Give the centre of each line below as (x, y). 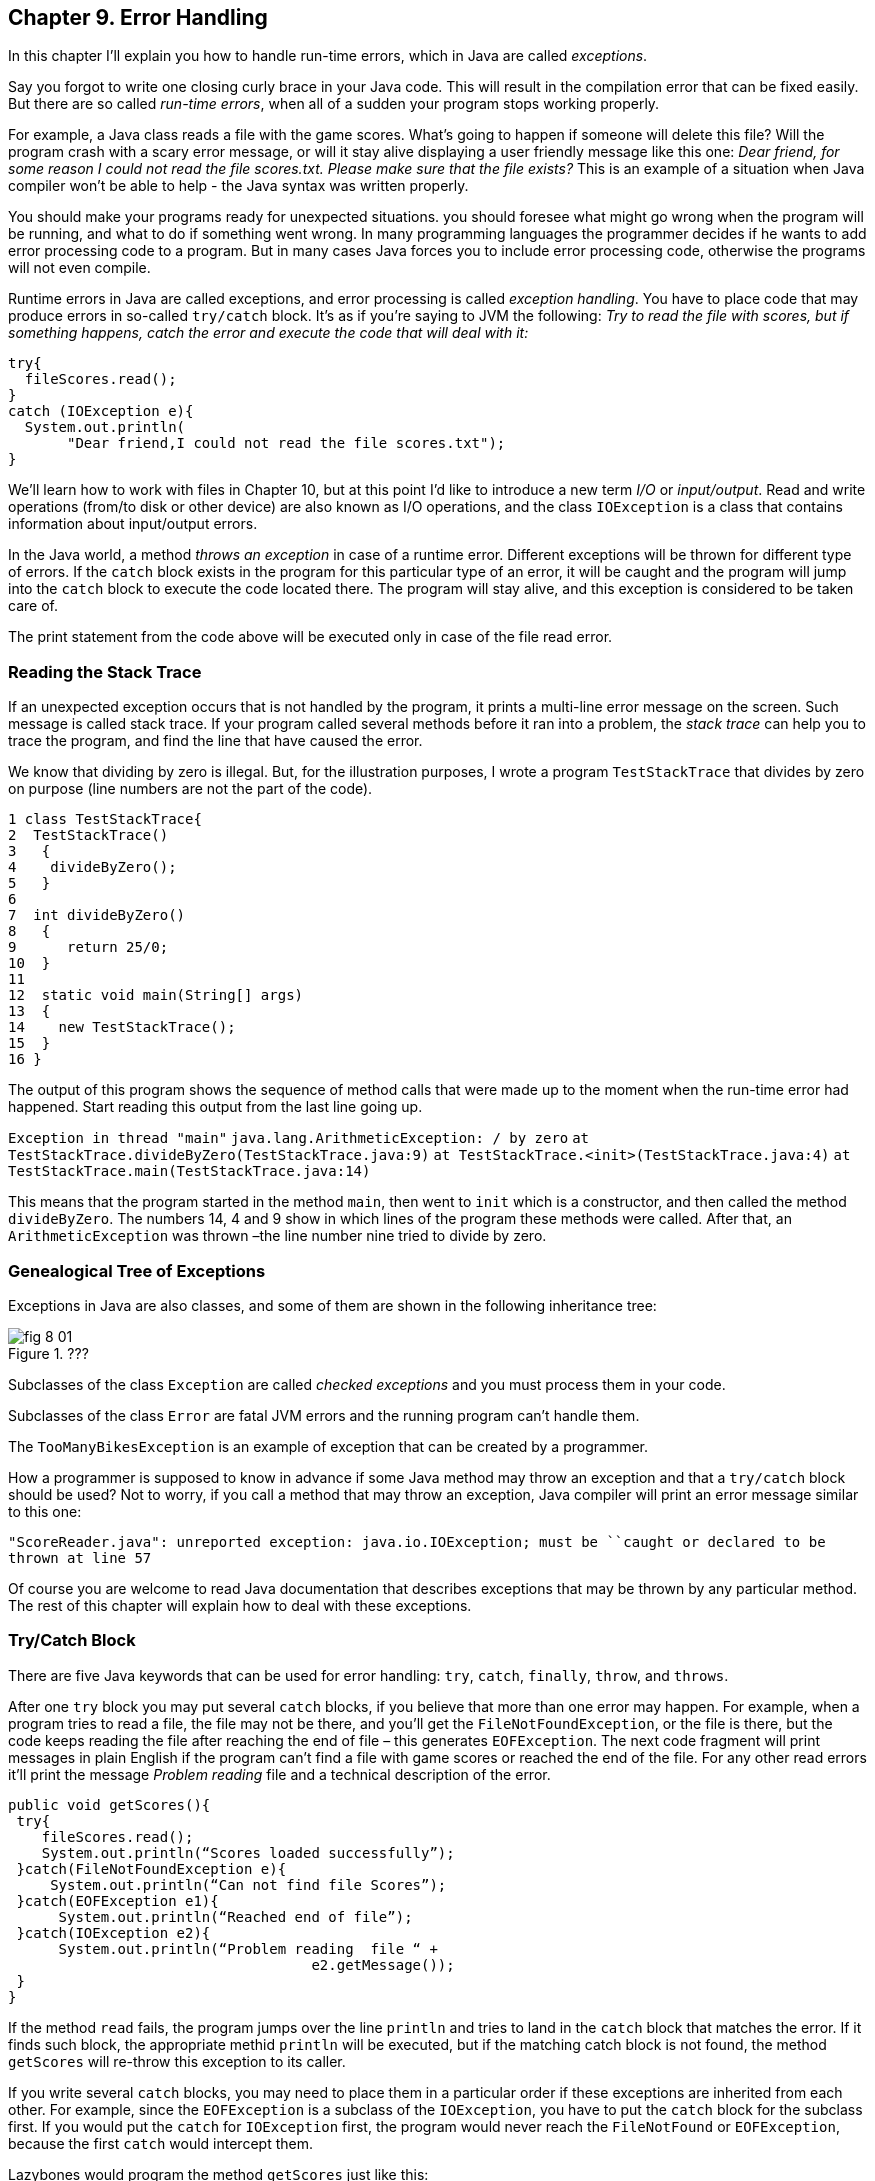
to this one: (45, 1511)
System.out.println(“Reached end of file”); (235, 1916)
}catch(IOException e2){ (113, 1932)
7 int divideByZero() (97, 915)
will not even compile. (79, 268)
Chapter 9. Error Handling (138, 17)
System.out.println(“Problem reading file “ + (248, 1948)
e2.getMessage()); (383, 1964)
